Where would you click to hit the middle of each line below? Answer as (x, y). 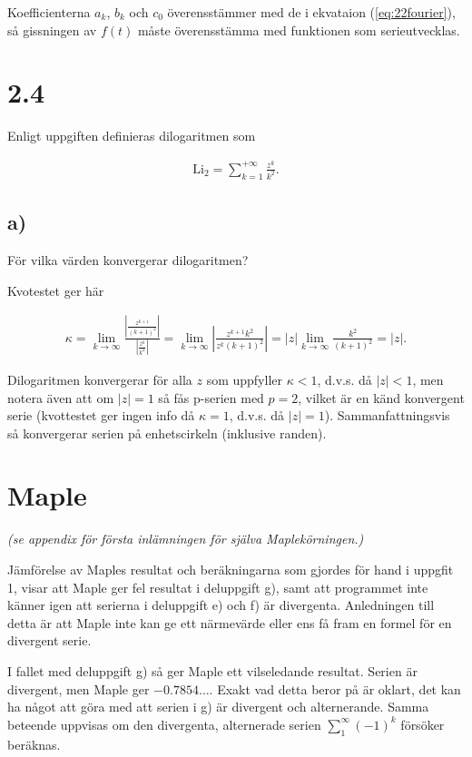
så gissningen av (52, 29)
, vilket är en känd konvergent (381, 397)
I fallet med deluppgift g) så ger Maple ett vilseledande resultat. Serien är (212, 670)
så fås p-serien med (211, 397)
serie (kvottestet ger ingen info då (101, 415)
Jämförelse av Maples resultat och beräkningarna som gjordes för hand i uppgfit (231, 570)
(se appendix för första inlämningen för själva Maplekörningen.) (186, 539)
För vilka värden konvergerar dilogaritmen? (128, 260)
